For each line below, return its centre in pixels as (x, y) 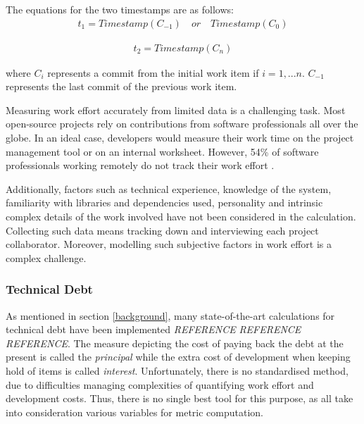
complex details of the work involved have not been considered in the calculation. (181, 216)
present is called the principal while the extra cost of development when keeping (178, 357)
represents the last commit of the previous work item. (121, 86)
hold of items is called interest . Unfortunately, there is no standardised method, (177, 370)
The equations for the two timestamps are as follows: (120, 9)
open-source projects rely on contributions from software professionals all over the (182, 124)
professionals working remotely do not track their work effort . (140, 165)
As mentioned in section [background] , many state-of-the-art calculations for (170, 315)
